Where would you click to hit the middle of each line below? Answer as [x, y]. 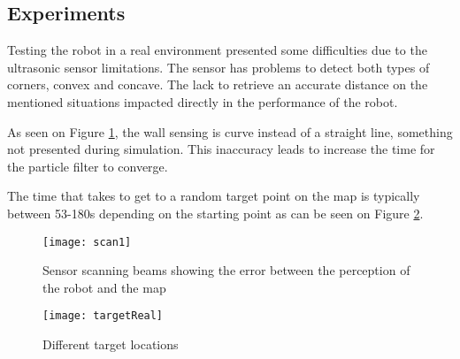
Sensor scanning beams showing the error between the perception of [226, 270]
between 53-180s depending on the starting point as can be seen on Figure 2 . [215, 213]
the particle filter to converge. [88, 166]
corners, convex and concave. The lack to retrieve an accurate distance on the [218, 84]
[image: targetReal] [103, 316]
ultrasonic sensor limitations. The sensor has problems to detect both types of [218, 67]
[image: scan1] [87, 242]
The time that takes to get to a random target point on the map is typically [214, 196]
